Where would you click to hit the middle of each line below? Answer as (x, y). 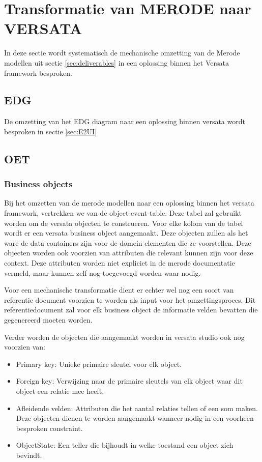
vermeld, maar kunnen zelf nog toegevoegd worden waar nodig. (103, 272)
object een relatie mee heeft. (60, 391)
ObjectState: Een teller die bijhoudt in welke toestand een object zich (125, 445)
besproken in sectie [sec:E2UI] (51, 131)
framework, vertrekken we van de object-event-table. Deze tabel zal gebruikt (123, 213)
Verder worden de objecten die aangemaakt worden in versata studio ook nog (124, 337)
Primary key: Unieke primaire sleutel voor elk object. (99, 364)
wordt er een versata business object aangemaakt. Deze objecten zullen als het (126, 233)
